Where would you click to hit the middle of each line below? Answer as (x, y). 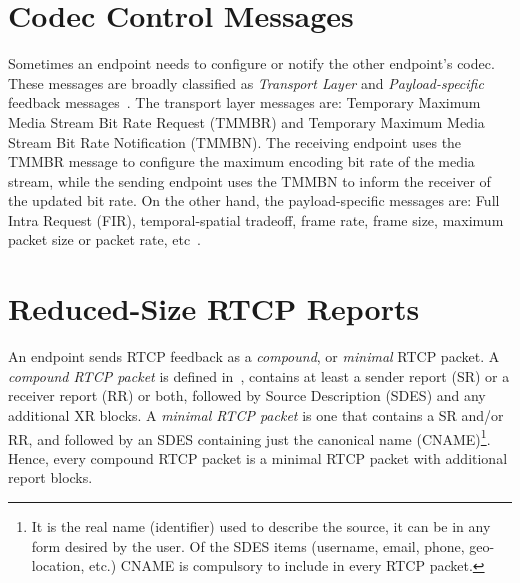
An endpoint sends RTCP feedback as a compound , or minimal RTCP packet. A (254, 356)
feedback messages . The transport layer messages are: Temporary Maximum (244, 102)
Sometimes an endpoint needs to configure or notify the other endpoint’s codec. (251, 63)
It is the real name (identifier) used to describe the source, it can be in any (261, 526)
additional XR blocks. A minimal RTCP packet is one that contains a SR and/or (256, 414)
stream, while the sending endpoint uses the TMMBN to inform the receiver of (249, 180)
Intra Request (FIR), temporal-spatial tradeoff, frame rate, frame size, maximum (256, 219)
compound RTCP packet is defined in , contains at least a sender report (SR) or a (259, 375)
